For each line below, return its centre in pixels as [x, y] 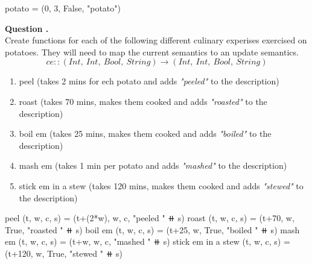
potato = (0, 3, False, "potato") [63, 8]
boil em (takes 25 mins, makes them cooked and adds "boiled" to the [145, 134]
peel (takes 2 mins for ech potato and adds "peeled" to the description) [149, 81]
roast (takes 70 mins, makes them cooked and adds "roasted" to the [143, 101]
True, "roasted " [34, 229]
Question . [27, 28]
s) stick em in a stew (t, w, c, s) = [227, 241]
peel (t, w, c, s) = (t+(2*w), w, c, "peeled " [85, 218]
